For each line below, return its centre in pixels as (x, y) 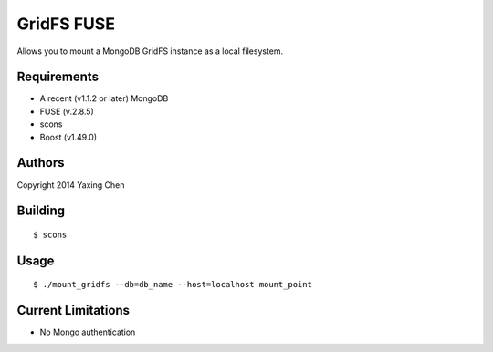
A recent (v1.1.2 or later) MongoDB (104, 98)
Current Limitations (73, 311)
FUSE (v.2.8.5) (67, 111)
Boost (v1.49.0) (68, 137)
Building (41, 211)
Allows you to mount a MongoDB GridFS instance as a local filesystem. (150, 51)
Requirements (58, 77)
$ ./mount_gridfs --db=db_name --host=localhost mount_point (173, 285)
